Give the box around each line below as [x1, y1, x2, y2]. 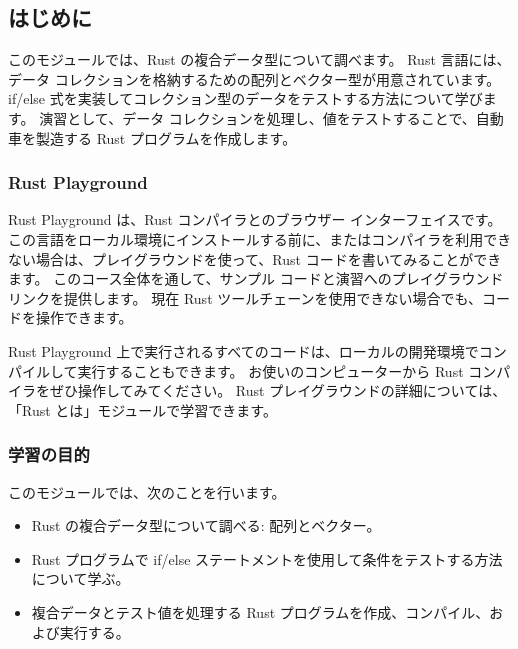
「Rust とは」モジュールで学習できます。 [8, 399, 277, 420]
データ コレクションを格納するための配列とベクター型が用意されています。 [8, 68, 501, 89]
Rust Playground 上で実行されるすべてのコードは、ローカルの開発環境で [8, 340, 479, 361]
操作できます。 [35, 307, 133, 328]
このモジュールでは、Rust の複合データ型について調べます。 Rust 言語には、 [8, 49, 511, 70]
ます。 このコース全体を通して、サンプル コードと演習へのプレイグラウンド [8, 268, 504, 289]
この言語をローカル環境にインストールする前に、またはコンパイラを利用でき [8, 228, 512, 249]
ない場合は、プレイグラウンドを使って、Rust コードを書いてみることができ [8, 248, 502, 269]
